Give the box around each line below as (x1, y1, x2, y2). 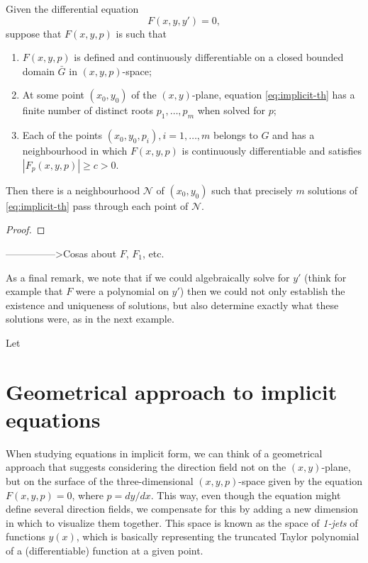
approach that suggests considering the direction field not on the (6, 459, 286, 474)
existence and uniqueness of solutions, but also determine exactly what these (6, 297, 339, 312)
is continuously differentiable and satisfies (182, 143, 362, 158)
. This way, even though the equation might (150, 487, 341, 502)
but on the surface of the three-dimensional (6, 474, 194, 489)
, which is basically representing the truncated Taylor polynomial (76, 529, 359, 544)
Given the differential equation (6, 1, 139, 16)
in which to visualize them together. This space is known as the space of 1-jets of (6, 515, 358, 530)
